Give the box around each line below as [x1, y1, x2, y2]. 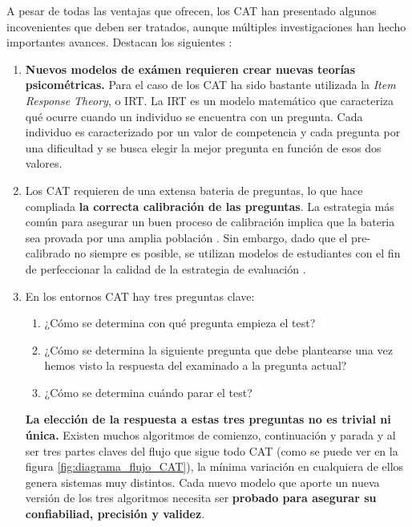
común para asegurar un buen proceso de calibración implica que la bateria [25, 213, 395, 230]
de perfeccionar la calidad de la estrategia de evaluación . [25, 260, 306, 277]
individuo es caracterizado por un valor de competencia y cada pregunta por [25, 124, 401, 140]
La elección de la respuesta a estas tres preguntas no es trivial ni [25, 411, 391, 428]
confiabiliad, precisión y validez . [25, 505, 205, 522]
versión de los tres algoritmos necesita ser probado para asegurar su [25, 489, 377, 506]
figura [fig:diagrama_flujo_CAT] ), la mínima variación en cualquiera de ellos [25, 458, 404, 475]
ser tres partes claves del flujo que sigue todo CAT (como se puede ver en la [25, 442, 398, 459]
